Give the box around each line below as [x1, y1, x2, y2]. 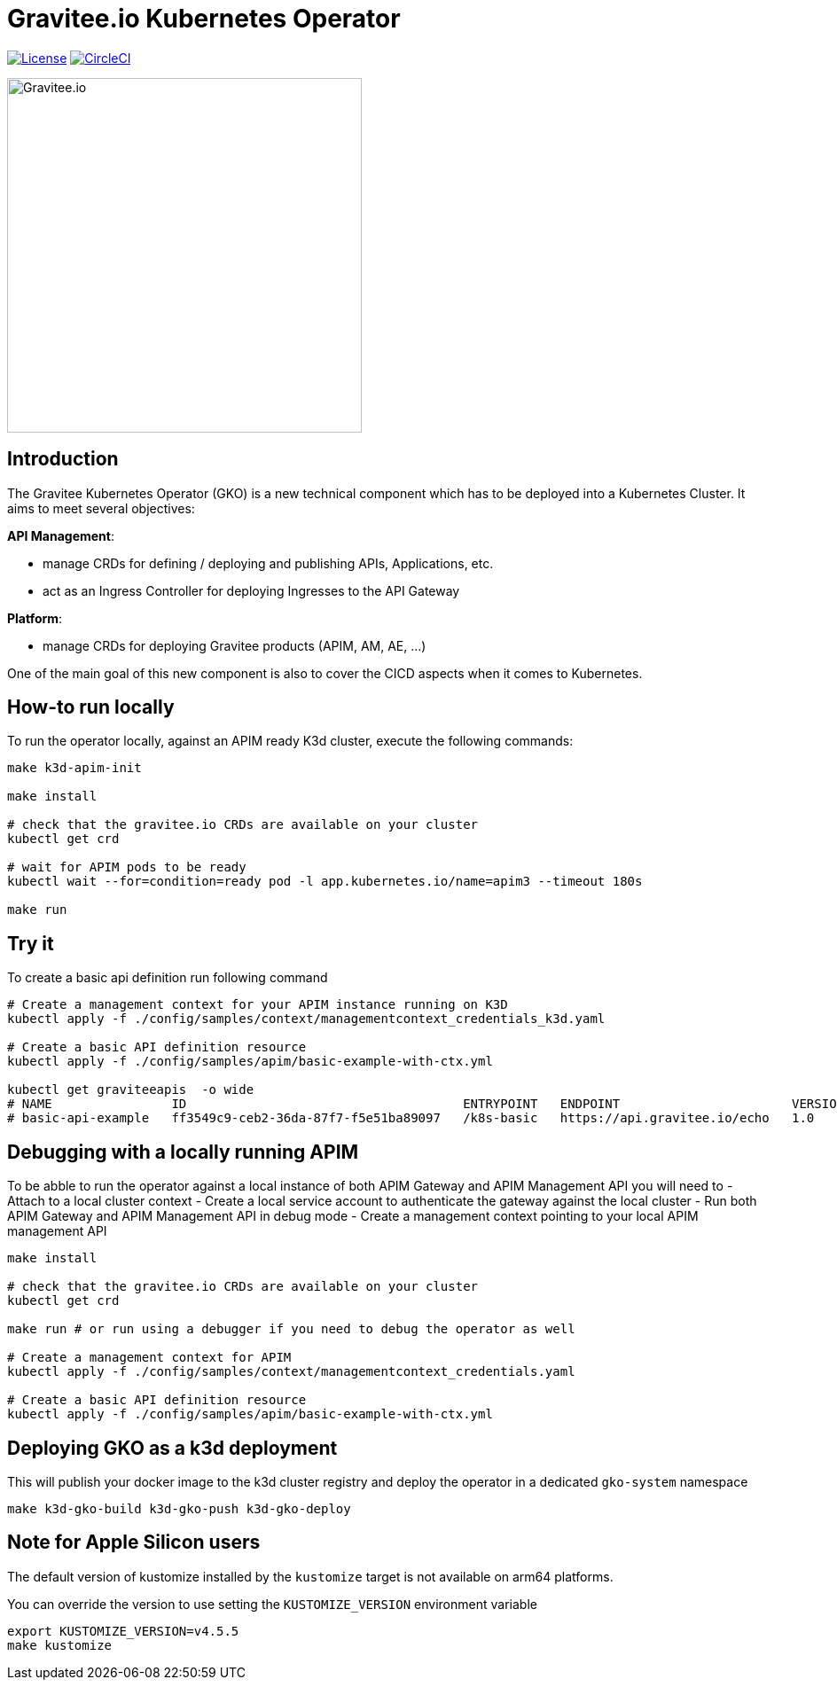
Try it [7, 932, 54, 955]
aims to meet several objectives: [7, 500, 195, 516]
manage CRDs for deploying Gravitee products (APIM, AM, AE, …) [43, 637, 426, 653]
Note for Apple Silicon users [7, 1531, 261, 1554]
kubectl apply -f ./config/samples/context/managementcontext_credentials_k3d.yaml [7, 1011, 606, 1027]
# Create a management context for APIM [7, 1350, 292, 1365]
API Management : [7, 527, 114, 543]
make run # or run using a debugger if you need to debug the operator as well [7, 1322, 575, 1337]
